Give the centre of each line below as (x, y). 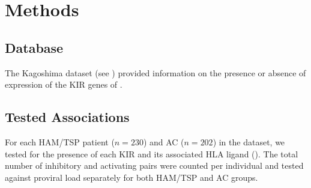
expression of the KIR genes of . (64, 84)
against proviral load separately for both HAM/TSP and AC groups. (131, 177)
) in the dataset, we (249, 141)
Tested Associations (67, 117)
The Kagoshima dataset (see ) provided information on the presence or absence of (155, 72)
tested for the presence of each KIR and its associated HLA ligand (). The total (152, 153)
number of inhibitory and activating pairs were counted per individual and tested (154, 165)
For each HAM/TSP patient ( (60, 141)
